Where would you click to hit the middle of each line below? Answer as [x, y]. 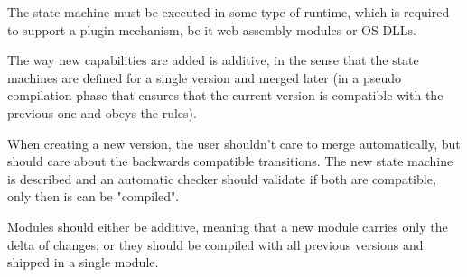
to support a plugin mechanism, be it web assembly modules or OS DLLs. [212, 29]
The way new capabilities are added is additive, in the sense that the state [213, 60]
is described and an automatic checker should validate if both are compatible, [222, 178]
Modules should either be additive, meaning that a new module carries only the [228, 226]
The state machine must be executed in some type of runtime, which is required [229, 12]
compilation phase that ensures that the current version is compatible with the [225, 95]
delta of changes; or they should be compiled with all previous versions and [215, 244]
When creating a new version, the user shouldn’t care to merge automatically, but [234, 143]
